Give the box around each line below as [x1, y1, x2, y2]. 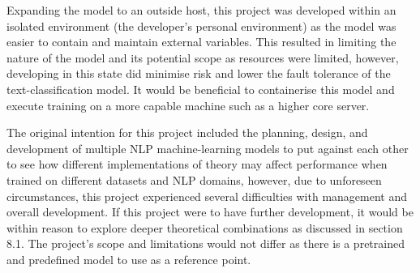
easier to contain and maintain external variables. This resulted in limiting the [6, 33, 396, 50]
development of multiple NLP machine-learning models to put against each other [6, 139, 409, 156]
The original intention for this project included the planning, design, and [6, 124, 368, 141]
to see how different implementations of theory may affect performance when [6, 156, 388, 173]
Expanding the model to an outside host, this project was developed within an [6, 2, 396, 18]
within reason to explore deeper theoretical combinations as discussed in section [6, 219, 403, 236]
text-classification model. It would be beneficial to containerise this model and [6, 80, 395, 97]
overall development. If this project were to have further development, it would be [6, 203, 414, 220]
